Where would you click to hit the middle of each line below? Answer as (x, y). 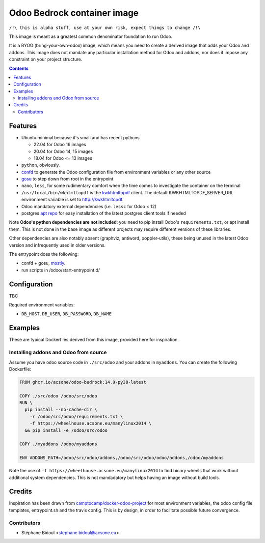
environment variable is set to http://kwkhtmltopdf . (72, 200)
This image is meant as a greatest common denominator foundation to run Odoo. (91, 36)
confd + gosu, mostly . (43, 263)
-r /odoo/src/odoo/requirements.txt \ (76, 416)
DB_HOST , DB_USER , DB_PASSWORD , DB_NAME (66, 314)
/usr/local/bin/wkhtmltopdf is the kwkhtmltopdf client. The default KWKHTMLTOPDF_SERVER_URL (127, 192)
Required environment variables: (42, 305)
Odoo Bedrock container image (74, 13)
